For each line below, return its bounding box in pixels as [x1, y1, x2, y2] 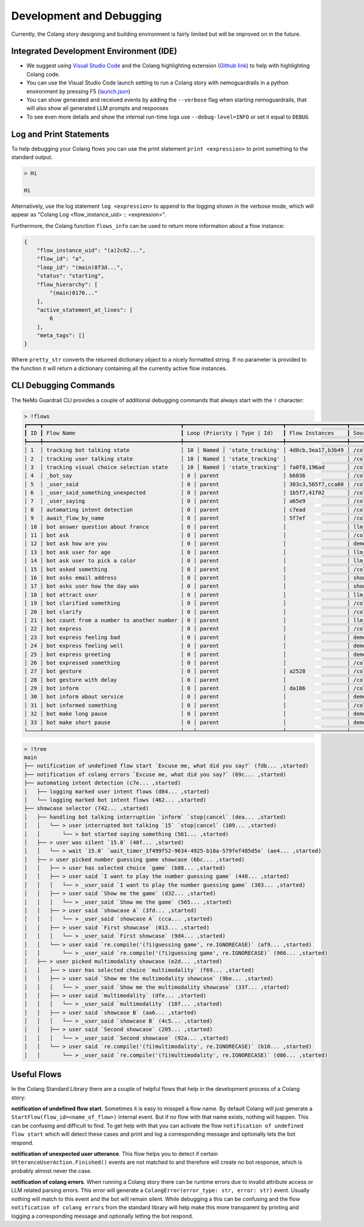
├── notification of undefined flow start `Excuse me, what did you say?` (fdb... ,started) [24, 763, 309, 769]
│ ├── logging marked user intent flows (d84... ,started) [24, 788, 210, 795]
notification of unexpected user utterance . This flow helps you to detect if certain [11, 1150, 218, 1157]
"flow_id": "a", [36, 255, 85, 263]
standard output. [11, 154, 53, 161]
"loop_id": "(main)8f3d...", [36, 264, 124, 270]
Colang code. [26, 70, 60, 78]
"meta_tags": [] [36, 332, 85, 339]
